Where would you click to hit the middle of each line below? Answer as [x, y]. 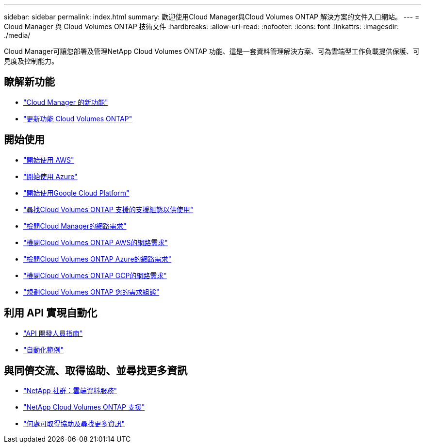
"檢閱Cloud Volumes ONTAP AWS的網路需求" [96, 242]
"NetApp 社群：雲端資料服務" [70, 391]
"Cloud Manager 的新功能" [66, 102]
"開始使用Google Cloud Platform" [76, 193]
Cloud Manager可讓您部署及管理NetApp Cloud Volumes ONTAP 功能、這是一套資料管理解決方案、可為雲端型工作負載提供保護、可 [212, 51]
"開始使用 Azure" [50, 176]
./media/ [17, 35]
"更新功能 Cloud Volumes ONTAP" [78, 118]
